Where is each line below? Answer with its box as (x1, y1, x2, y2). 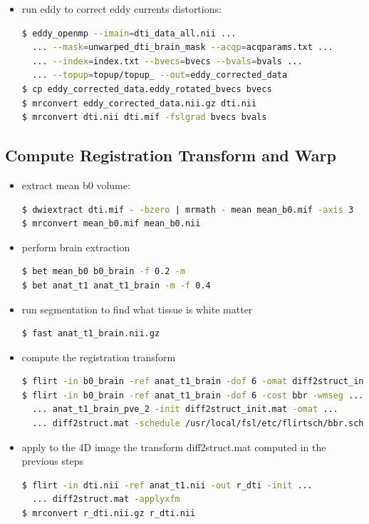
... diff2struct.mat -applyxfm (32, 494, 180, 505)
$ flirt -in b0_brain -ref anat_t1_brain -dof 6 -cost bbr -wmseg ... (21, 390, 364, 400)
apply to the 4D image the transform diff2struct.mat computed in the (21, 439, 326, 454)
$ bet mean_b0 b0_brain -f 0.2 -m (21, 266, 185, 277)
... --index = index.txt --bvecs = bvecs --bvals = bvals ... (32, 56, 303, 66)
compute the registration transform (21, 349, 176, 364)
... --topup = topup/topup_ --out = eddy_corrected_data (32, 70, 288, 81)
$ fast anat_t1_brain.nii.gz (21, 328, 160, 339)
